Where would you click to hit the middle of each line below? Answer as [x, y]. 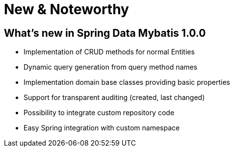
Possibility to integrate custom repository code [99, 113]
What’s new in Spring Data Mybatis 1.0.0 [105, 33]
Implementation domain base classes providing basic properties [127, 82]
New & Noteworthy [66, 9]
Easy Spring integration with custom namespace [102, 128]
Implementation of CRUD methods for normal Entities [109, 52]
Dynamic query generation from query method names [111, 67]
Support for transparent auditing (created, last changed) [114, 98]
